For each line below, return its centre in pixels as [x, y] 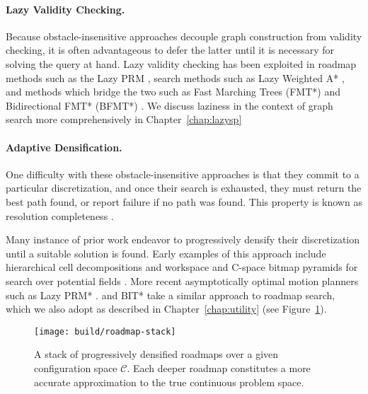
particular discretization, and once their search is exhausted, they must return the [184, 188]
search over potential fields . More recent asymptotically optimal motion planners [182, 280]
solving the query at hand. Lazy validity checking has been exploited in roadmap [181, 63]
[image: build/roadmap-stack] [105, 331]
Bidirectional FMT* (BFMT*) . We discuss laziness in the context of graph [169, 105]
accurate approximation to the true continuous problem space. [169, 382]
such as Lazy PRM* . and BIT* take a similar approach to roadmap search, [171, 295]
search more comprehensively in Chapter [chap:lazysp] [124, 119]
